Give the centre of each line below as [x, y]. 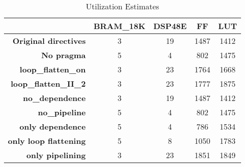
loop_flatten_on [53, 69]
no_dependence [54, 98]
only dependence [53, 126]
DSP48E [170, 26]
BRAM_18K [120, 26]
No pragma [63, 55]
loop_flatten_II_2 [48, 83]
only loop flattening [47, 141]
